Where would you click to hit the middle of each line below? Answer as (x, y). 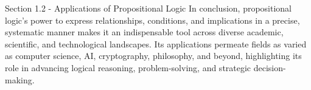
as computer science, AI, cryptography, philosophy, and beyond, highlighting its (153, 56)
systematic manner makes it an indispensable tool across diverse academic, (144, 32)
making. (20, 79)
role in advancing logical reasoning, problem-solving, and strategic (128, 67)
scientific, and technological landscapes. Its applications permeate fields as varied (156, 43)
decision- (270, 67)
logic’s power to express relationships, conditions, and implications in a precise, (152, 20)
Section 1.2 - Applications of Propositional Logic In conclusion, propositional (149, 8)
